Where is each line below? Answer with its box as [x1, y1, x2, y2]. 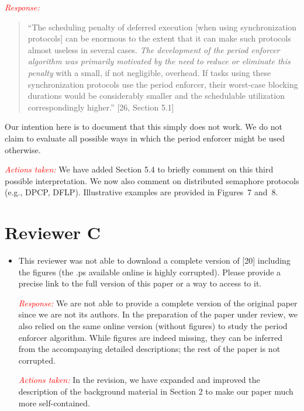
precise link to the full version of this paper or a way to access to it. [18, 277, 262, 289]
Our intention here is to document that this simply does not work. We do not [5, 120, 282, 133]
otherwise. [5, 143, 41, 156]
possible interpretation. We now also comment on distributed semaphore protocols [5, 174, 299, 186]
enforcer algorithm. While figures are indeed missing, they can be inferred [18, 331, 283, 343]
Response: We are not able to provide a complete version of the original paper [18, 296, 298, 309]
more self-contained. [18, 396, 91, 409]
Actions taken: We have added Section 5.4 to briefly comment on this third [5, 163, 274, 175]
